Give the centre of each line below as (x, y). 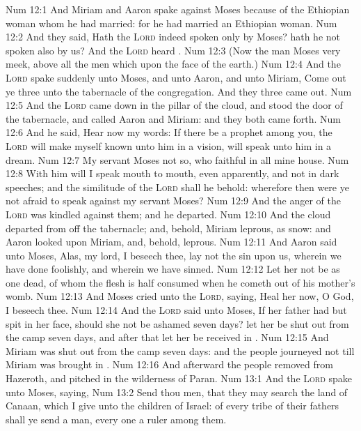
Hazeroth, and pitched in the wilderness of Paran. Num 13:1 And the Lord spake (179, 378)
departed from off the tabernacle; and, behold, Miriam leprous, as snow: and (168, 228)
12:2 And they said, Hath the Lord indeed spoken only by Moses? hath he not (173, 37)
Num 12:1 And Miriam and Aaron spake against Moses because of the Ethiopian (178, 9)
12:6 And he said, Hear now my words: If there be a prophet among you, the (169, 132)
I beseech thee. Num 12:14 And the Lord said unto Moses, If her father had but (176, 310)
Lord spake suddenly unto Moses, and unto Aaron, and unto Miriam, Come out (176, 77)
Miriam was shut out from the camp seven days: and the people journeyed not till (180, 350)
